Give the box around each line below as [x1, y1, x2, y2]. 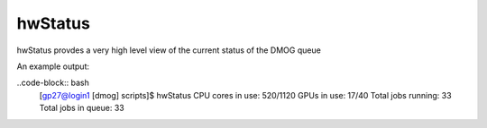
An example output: [16, 61, 90, 72]
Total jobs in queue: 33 [39, 103, 125, 114]
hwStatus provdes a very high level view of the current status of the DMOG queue [16, 45, 322, 55]
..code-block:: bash [16, 77, 89, 89]
